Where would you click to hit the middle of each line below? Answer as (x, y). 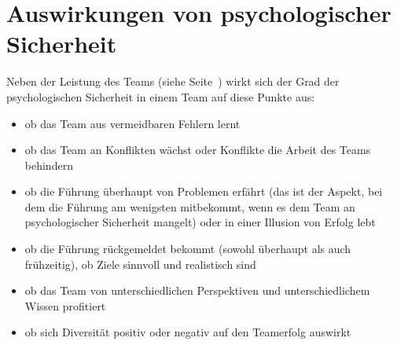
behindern (49, 165)
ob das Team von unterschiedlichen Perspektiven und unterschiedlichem (197, 290)
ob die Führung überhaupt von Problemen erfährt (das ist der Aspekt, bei (204, 191)
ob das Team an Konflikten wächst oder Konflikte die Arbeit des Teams (198, 150)
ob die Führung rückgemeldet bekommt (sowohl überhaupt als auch (188, 249)
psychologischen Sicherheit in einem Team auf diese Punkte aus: (161, 96)
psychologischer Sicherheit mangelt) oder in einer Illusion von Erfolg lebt (200, 222)
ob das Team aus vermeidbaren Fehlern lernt (132, 123)
